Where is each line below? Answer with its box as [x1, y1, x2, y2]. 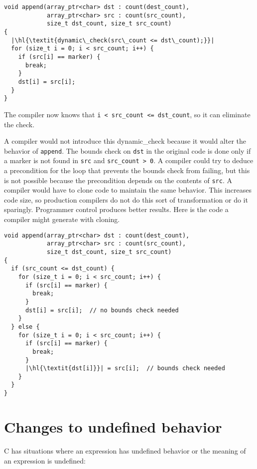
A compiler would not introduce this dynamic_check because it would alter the [4, 136, 246, 146]
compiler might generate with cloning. [4, 214, 120, 225]
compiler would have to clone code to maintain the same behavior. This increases [4, 185, 252, 195]
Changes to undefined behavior [4, 416, 222, 437]
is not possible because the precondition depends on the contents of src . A [4, 175, 232, 185]
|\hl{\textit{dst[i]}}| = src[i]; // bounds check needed [25, 365, 225, 372]
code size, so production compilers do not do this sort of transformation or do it [4, 194, 248, 205]
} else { [11, 323, 40, 330]
